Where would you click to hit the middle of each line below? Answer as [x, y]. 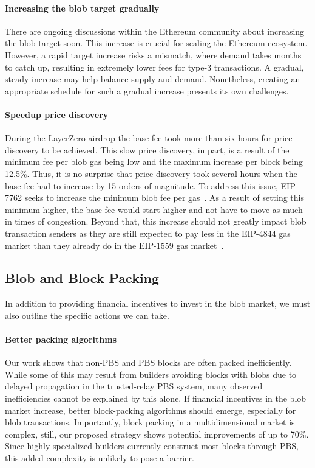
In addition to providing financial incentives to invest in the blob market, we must [158, 303]
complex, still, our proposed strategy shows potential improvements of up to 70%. [157, 434]
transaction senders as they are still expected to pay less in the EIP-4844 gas [148, 233]
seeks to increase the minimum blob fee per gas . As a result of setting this [164, 197]
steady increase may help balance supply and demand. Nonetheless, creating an [153, 79]
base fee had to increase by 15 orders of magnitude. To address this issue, [141, 185]
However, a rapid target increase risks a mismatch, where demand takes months [153, 54]
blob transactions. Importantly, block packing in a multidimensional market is [150, 422]
